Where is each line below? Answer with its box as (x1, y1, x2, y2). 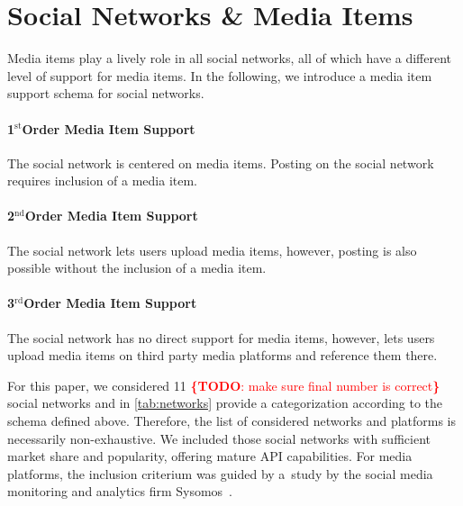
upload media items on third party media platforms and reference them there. (7, 346, 438, 365)
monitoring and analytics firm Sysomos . (7, 482, 233, 501)
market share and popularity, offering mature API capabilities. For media (7, 447, 413, 465)
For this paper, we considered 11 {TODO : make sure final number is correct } (7, 375, 440, 394)
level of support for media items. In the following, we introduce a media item (7, 66, 432, 85)
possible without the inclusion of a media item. (7, 258, 267, 277)
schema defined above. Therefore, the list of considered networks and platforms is (7, 411, 457, 430)
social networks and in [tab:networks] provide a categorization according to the (7, 393, 443, 412)
